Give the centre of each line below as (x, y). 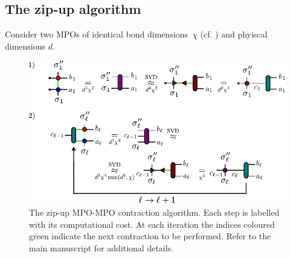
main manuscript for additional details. (101, 247)
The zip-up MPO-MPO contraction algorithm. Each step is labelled (154, 212)
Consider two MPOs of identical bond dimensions (97, 34)
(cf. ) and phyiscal (234, 34)
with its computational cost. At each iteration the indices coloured (152, 224)
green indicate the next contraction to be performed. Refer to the (150, 236)
